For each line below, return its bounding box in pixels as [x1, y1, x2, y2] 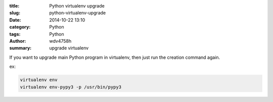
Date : [9, 17, 21, 23]
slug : [9, 10, 20, 16]
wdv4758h [49, 38, 72, 44]
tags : [9, 31, 21, 37]
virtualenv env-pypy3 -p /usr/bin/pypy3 [20, 84, 121, 90]
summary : [9, 45, 32, 51]
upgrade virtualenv [49, 45, 89, 51]
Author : [9, 38, 26, 44]
